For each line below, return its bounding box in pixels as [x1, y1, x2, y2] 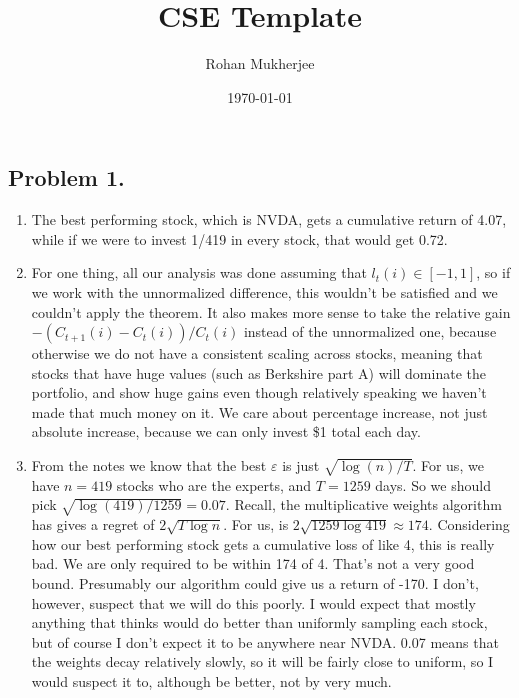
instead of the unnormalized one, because [243, 321, 497, 342]
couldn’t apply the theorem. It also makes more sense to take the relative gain [31, 301, 511, 322]
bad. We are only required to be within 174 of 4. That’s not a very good [31, 553, 475, 574]
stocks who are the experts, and [116, 474, 312, 495]
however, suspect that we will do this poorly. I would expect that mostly [31, 592, 476, 613]
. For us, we [412, 455, 484, 476]
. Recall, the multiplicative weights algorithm [225, 494, 502, 515]
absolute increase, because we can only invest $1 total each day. [31, 421, 421, 442]
